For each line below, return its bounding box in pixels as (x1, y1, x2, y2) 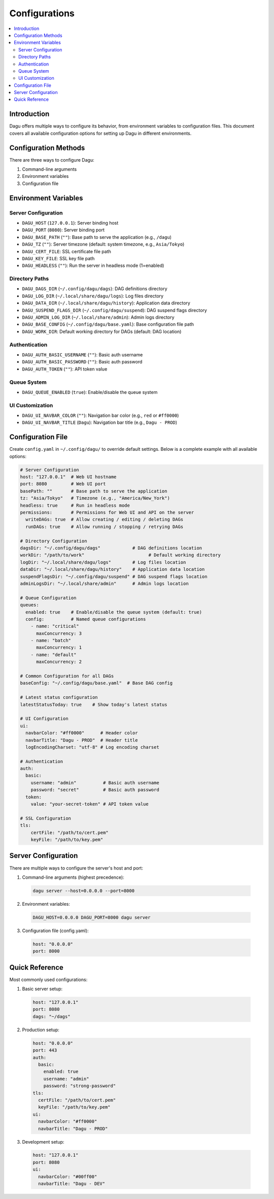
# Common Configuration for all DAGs (20, 673, 114, 679)
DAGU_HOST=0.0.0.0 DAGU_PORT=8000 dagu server (32, 914, 151, 920)
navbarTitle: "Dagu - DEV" (38, 1181, 106, 1187)
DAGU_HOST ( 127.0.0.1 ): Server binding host (22, 220, 119, 226)
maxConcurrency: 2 (36, 659, 82, 665)
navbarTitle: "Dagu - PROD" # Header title (25, 737, 138, 743)
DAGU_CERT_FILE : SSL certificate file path (22, 248, 112, 254)
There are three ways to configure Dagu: (9, 157, 94, 163)
